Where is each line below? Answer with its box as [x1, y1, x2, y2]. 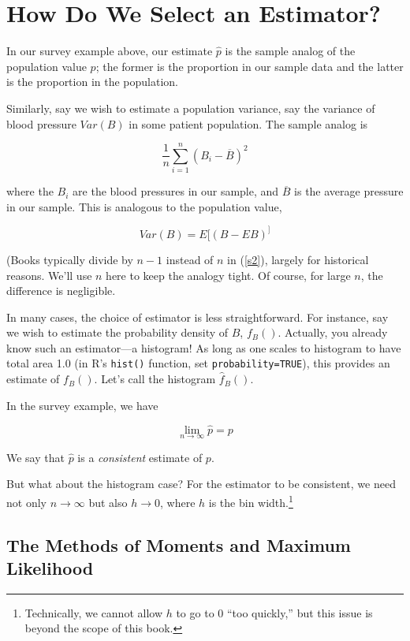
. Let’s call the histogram [94, 371, 216, 387]
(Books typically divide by [6, 251, 133, 267]
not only [6, 494, 47, 510]
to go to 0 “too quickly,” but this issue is [176, 604, 373, 621]
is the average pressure [294, 183, 404, 199]
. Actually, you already [278, 324, 388, 341]
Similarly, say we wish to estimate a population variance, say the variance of [6, 99, 375, 116]
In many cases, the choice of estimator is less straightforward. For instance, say [6, 308, 389, 325]
